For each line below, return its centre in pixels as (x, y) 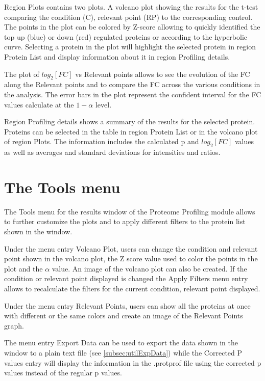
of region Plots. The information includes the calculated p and (102, 141)
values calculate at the (39, 104)
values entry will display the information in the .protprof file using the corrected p (133, 362)
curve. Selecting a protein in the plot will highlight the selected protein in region (130, 47)
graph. (14, 325)
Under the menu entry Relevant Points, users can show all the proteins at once (127, 305)
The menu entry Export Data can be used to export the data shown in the (121, 343)
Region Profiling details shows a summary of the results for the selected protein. (130, 121)
